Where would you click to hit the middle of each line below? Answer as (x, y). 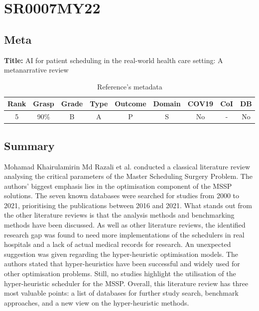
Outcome (130, 104)
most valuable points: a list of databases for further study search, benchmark (121, 293)
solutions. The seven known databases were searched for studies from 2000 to (122, 195)
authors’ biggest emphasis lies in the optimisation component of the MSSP (118, 186)
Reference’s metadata (130, 86)
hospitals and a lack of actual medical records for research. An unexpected (118, 244)
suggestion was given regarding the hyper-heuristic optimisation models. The (121, 254)
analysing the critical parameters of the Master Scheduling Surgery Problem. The (128, 176)
